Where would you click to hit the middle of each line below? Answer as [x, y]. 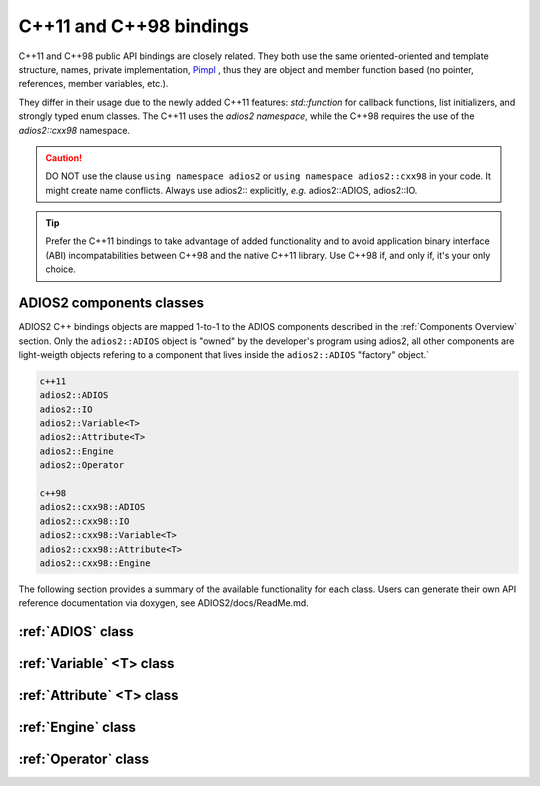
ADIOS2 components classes [111, 303]
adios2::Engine [76, 451]
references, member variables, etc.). [93, 84]
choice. [61, 269]
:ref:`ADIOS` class [76, 631]
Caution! [64, 157]
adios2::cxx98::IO [84, 521]
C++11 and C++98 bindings [133, 26]
